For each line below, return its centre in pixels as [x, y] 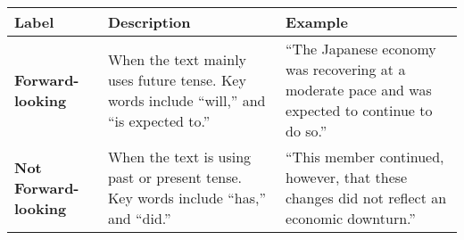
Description [149, 22]
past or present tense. [175, 177]
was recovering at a [346, 69]
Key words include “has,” [187, 198]
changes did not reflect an [366, 198]
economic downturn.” [351, 218]
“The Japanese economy [361, 49]
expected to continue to [359, 110]
